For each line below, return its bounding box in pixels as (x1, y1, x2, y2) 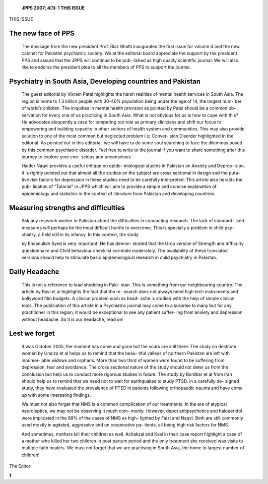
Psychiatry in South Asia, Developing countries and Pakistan (9, 77, 201, 85)
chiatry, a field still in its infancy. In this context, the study (21, 232, 139, 238)
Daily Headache (9, 268, 60, 276)
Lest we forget (9, 329, 55, 338)
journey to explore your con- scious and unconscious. (21, 154, 133, 160)
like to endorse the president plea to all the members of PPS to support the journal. (21, 64, 191, 70)
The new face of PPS (9, 29, 74, 38)
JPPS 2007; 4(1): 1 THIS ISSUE (21, 5, 85, 11)
